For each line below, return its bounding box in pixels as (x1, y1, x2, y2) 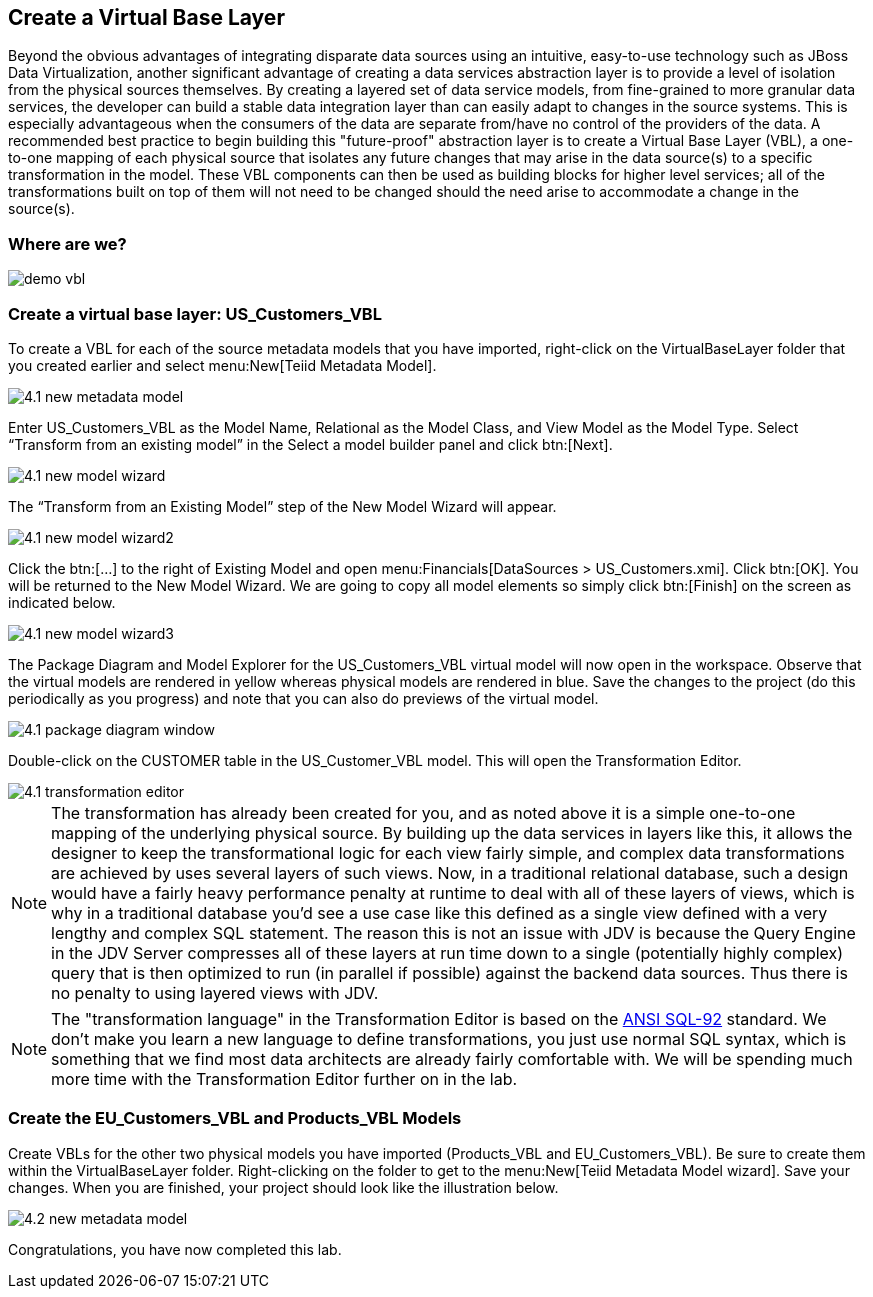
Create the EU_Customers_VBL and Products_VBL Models (8, 1108, 462, 1129)
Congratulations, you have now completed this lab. (8, 1240, 342, 1258)
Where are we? (8, 233, 127, 254)
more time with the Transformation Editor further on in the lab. (51, 1068, 518, 1089)
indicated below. (8, 593, 116, 611)
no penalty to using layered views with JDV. (51, 982, 379, 1003)
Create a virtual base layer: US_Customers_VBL (8, 303, 382, 324)
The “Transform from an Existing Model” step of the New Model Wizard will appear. (8, 497, 557, 515)
